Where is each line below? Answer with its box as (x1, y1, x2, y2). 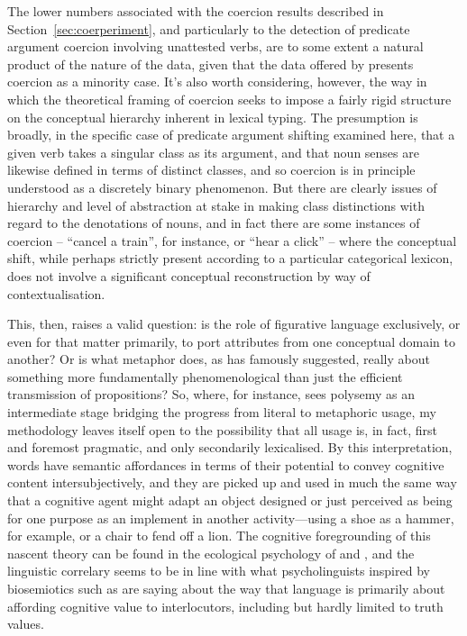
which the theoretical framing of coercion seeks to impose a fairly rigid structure (7, 89, 452, 108)
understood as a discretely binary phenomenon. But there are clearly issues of (7, 177, 437, 196)
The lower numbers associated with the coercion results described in (7, 2, 384, 20)
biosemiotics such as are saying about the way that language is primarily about (7, 579, 445, 597)
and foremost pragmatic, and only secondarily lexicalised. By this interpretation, (7, 438, 453, 457)
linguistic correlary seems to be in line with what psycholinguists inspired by (7, 561, 430, 580)
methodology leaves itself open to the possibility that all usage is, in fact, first (7, 420, 437, 439)
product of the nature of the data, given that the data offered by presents (7, 54, 414, 73)
